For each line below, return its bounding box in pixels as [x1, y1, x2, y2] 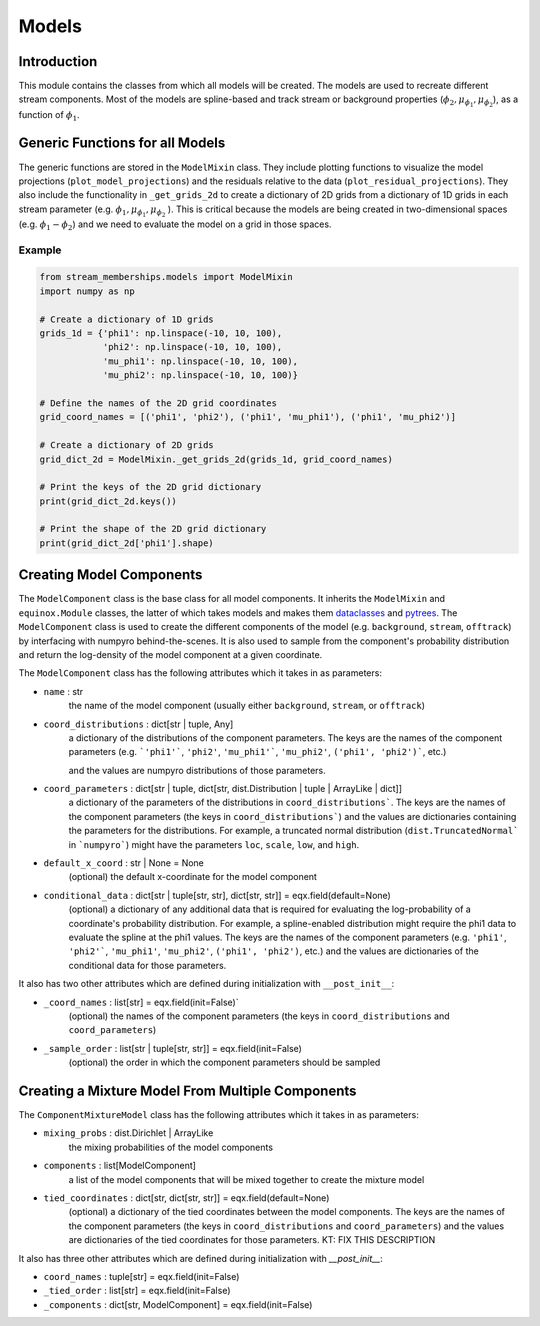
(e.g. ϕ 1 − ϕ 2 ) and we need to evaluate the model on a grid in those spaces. [18, 218, 332, 232]
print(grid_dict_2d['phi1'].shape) [39, 537, 214, 549]
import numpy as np [39, 285, 135, 297]
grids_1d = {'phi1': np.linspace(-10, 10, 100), [39, 328, 283, 339]
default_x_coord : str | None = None [43, 857, 205, 869]
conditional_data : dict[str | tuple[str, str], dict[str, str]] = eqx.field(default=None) [43, 889, 392, 901]
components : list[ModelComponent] [43, 1160, 197, 1172]
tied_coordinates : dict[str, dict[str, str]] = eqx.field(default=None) [43, 1191, 330, 1204]
